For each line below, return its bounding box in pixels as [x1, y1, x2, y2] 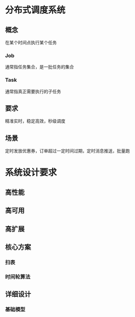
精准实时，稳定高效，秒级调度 [5, 118, 65, 124]
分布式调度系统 [5, 4, 66, 16]
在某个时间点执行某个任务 [5, 40, 57, 45]
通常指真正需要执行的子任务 [5, 88, 61, 94]
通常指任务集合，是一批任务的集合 [5, 64, 74, 70]
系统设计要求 [5, 167, 57, 178]
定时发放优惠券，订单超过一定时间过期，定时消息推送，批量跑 [5, 148, 130, 154]
